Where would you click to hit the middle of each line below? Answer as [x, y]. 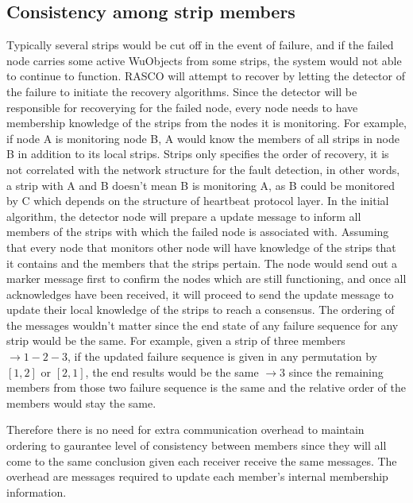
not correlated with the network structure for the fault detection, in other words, [203, 169]
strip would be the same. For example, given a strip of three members [176, 340]
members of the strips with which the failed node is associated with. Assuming [198, 232]
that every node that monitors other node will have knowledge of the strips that [201, 247]
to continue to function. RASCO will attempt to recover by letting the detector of [206, 76]
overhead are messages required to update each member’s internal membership [197, 476]
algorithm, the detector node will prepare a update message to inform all [184, 216]
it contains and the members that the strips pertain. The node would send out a [202, 263]
